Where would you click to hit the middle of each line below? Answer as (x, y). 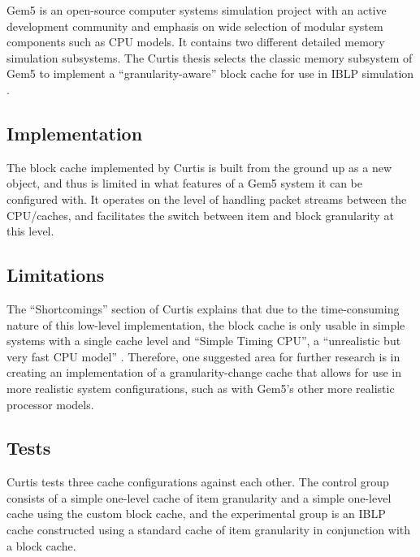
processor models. (50, 404)
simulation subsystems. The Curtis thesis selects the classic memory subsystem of (210, 57)
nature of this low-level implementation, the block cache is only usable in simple (206, 324)
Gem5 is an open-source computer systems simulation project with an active (197, 10)
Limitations (56, 275)
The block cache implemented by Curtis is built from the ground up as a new (199, 167)
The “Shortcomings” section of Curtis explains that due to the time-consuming (203, 308)
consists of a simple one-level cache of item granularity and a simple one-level (199, 497)
